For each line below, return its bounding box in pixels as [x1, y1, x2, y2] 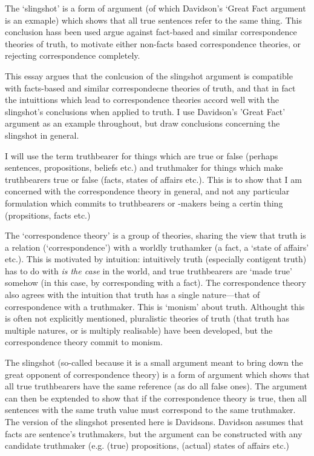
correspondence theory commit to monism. [5, 335, 163, 348]
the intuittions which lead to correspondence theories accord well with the [5, 93, 280, 106]
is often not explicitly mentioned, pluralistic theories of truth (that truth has [5, 312, 289, 325]
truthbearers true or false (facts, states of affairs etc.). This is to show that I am [5, 173, 302, 185]
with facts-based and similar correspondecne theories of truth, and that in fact [5, 81, 296, 94]
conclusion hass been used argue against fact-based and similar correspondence [5, 25, 297, 38]
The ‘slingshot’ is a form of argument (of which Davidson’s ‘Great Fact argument [5, 2, 306, 14]
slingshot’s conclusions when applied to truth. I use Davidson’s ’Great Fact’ [5, 105, 286, 117]
